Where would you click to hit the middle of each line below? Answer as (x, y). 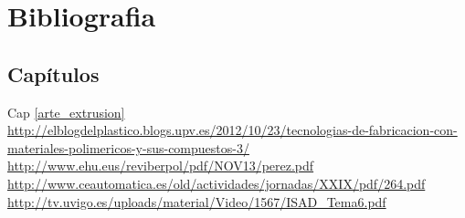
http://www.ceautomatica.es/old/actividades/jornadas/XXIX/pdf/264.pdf (217, 183)
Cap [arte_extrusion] (66, 112)
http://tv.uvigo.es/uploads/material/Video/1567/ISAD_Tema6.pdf (197, 201)
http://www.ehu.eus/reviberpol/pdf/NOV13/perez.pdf (161, 166)
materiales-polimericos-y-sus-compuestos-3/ (128, 147)
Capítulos (53, 73)
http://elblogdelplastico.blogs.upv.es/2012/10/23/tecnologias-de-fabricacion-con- (232, 130)
